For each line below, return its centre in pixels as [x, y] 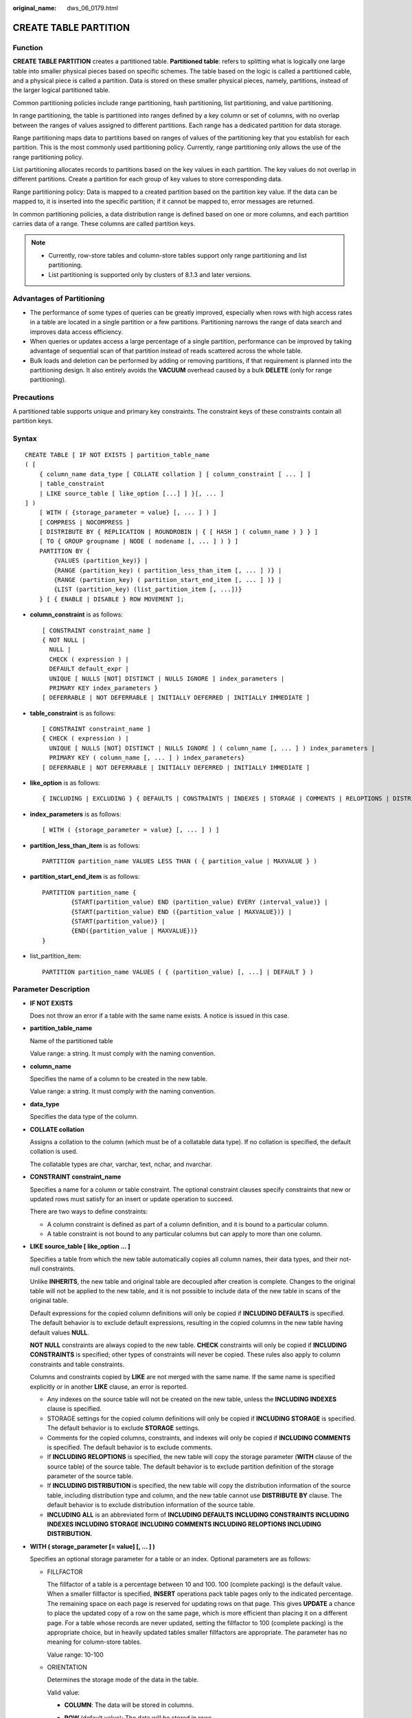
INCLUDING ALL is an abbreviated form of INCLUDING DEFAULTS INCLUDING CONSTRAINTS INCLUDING [198, 1515]
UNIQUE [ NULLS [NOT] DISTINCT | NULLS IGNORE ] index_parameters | [167, 678]
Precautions [33, 397]
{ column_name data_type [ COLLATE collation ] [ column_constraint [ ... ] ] [175, 474]
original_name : [35, 8]
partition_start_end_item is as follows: [85, 877]
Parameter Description [51, 990]
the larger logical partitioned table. [61, 90]
